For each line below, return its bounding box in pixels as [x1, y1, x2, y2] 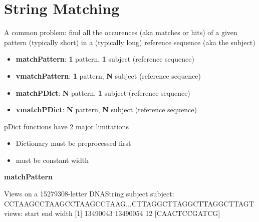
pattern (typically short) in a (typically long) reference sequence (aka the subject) [4, 37, 255, 47]
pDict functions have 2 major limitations [4, 121, 129, 131]
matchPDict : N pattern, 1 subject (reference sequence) [16, 87, 190, 98]
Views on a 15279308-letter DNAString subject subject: [4, 188, 174, 199]
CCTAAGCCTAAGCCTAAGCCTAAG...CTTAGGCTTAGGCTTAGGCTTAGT [4, 198, 254, 208]
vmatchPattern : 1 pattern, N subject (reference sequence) [16, 70, 201, 81]
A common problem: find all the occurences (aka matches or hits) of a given [4, 27, 237, 38]
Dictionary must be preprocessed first [16, 138, 131, 148]
